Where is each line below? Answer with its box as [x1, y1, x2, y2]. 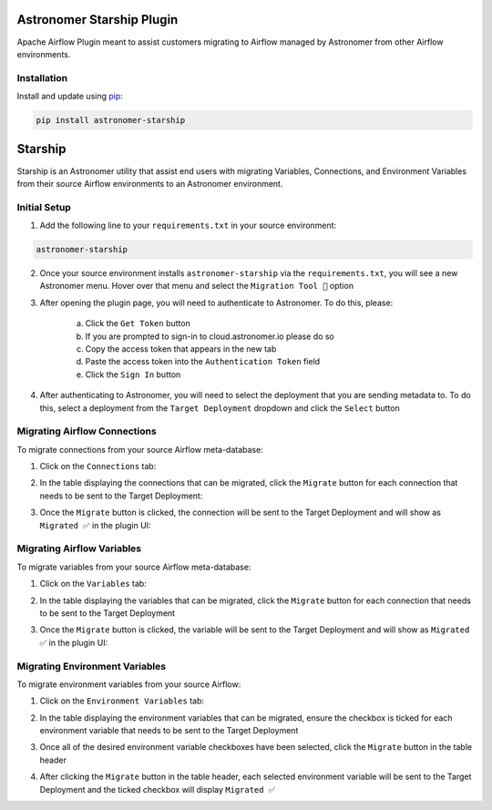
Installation [16, 71, 68, 84]
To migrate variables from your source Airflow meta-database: [16, 561, 251, 572]
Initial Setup [16, 200, 72, 213]
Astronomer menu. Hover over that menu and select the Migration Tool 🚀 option [39, 281, 354, 292]
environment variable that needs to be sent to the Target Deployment [39, 725, 299, 736]
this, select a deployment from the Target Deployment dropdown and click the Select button [39, 402, 400, 414]
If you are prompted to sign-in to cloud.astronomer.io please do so [85, 331, 334, 342]
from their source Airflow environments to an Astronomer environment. [16, 178, 283, 189]
